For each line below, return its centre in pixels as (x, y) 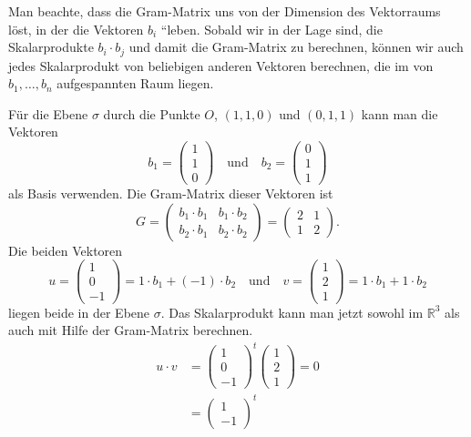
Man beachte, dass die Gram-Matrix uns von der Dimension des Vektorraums (225, 11)
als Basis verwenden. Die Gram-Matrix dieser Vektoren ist (171, 193)
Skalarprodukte (51, 47)
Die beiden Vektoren (66, 250)
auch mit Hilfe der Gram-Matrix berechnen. (131, 330)
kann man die (399, 113)
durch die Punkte (152, 113)
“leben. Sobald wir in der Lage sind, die (271, 29)
